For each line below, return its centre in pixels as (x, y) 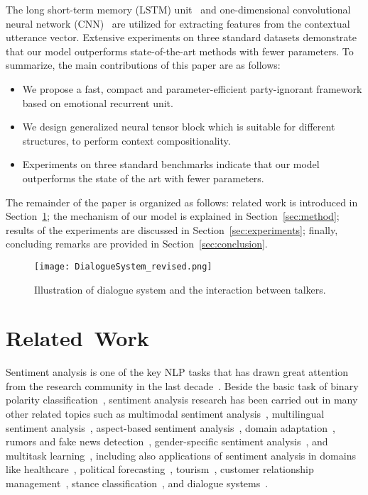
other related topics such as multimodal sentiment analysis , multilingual (165, 414)
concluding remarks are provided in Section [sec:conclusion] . (137, 244)
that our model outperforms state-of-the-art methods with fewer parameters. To (180, 51)
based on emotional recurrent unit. (98, 102)
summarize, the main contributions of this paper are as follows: (143, 65)
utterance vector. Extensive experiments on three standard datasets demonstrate (181, 37)
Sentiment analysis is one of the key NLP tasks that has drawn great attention (177, 372)
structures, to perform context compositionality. (126, 140)
